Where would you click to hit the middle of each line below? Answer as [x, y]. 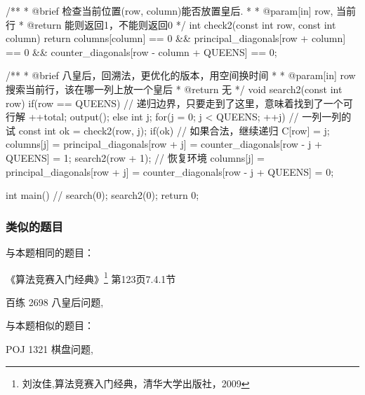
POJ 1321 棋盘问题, [49, 348]
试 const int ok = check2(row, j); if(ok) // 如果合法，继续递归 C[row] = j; [168, 130]
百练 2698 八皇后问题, [55, 302]
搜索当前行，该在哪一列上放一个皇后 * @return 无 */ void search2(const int [174, 89]
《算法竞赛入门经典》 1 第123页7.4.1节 [91, 277]
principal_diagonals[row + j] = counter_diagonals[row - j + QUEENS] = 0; [170, 171]
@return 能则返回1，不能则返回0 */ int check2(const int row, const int [181, 24]
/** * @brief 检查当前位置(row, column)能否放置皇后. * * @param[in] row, [170, 11]
